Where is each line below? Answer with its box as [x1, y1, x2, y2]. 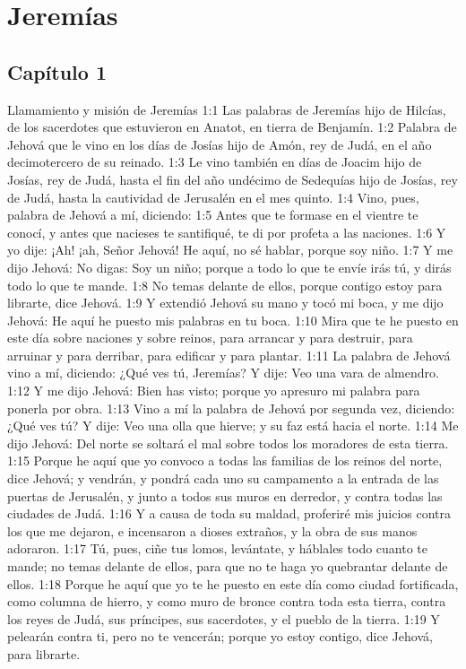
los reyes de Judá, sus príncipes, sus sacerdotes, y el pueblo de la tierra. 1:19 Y [7, 609, 440, 628]
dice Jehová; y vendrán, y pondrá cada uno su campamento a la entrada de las [7, 469, 439, 488]
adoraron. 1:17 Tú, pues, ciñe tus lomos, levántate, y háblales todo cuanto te [7, 539, 427, 558]
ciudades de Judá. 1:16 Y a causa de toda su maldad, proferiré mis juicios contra [7, 504, 452, 523]
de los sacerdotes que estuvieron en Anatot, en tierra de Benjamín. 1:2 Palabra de [7, 117, 457, 136]
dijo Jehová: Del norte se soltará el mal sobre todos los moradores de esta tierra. [7, 433, 449, 452]
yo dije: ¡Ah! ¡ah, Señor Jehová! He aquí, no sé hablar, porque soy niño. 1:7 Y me [7, 240, 453, 259]
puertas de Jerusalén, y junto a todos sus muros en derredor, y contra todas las [7, 486, 443, 505]
